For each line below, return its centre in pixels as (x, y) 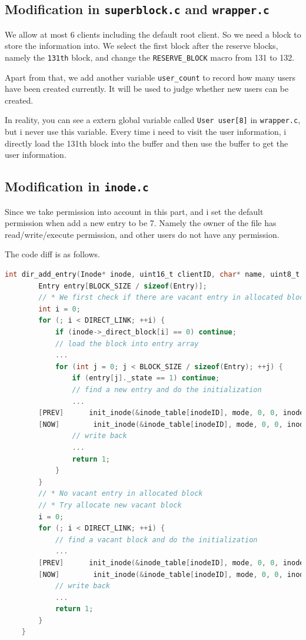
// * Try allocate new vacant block (110, 505)
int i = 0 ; (59, 309)
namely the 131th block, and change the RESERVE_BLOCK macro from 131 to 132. (150, 57)
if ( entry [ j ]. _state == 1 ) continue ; (146, 378)
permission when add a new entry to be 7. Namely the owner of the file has (141, 223)
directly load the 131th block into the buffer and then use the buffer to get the (147, 143)
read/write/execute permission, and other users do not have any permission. (142, 234)
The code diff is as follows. (52, 254)
